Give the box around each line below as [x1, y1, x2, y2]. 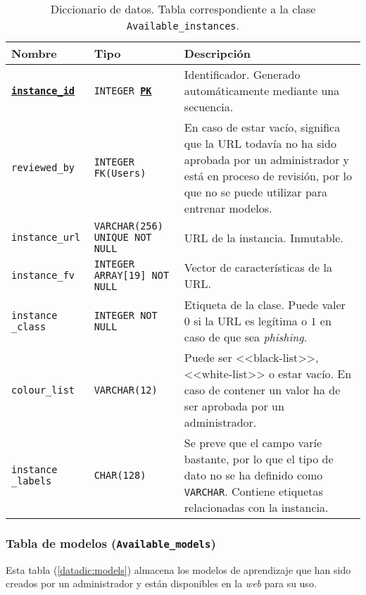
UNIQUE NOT [94, 232, 152, 243]
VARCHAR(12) [94, 384, 158, 396]
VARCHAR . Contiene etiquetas [184, 483, 323, 499]
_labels [11, 475, 52, 487]
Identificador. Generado [184, 66, 301, 82]
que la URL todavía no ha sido [184, 135, 336, 151]
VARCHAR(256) [94, 220, 163, 232]
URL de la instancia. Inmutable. [184, 229, 343, 246]
